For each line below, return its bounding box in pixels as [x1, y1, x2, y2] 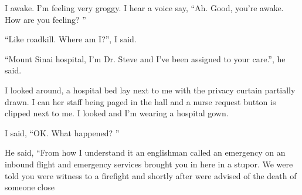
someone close [5, 181, 55, 193]
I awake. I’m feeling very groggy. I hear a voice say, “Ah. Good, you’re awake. [5, 2, 284, 14]
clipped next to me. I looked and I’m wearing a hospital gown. [5, 107, 229, 119]
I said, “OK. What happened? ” [5, 126, 120, 139]
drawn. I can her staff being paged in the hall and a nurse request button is [5, 95, 276, 107]
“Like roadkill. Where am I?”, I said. [5, 33, 137, 45]
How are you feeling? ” [5, 13, 86, 25]
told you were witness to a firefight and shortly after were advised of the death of [5, 169, 297, 181]
